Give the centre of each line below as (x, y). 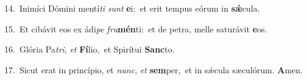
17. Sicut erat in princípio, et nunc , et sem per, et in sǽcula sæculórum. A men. (153, 69)
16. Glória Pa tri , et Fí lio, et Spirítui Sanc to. (90, 49)
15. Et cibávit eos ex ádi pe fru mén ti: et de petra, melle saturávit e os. (136, 28)
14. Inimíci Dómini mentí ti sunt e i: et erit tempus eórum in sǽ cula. (132, 8)
